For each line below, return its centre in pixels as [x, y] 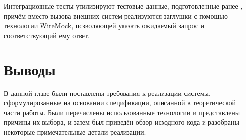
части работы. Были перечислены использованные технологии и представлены [122, 112]
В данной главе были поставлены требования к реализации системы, [107, 93]
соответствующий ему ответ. [47, 35]
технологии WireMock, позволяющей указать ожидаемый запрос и [104, 25]
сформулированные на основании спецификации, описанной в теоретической [120, 103]
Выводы [30, 69]
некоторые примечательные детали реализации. [75, 131]
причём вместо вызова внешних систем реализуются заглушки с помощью [116, 16]
